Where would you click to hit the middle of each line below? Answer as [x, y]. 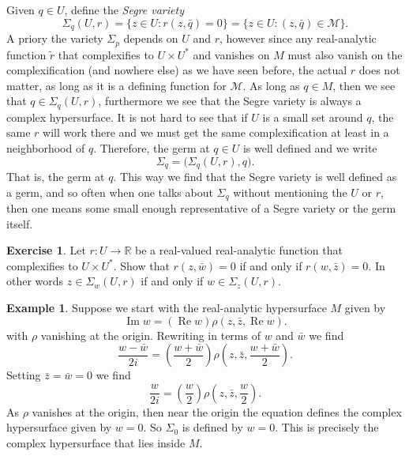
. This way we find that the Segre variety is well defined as [255, 176]
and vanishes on [231, 54]
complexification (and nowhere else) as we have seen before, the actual [177, 70]
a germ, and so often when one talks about [110, 192]
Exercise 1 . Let [46, 250]
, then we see [364, 85]
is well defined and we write [310, 147]
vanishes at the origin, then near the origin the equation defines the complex [217, 411]
